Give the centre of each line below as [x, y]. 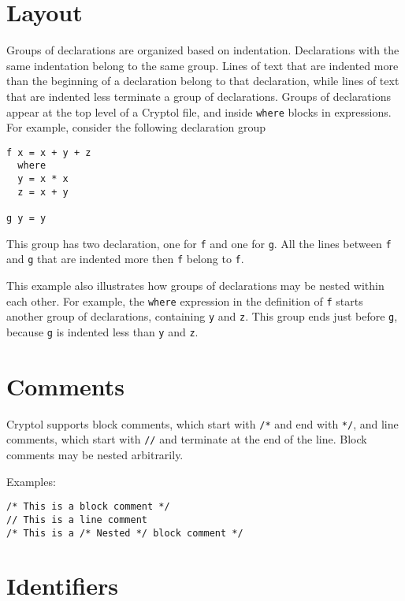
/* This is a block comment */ [88, 507]
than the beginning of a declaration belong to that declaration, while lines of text [203, 81]
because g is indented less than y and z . [102, 331]
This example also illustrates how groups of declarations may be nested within [195, 285]
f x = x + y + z [49, 152]
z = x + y [43, 192]
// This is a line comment [77, 519]
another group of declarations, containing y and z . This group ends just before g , [202, 316]
